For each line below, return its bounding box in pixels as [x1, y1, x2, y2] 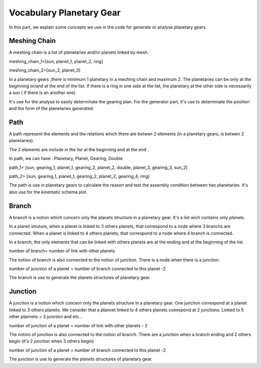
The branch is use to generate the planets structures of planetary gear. [9, 274, 151, 281]
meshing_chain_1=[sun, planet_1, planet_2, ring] [9, 58, 103, 64]
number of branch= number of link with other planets [9, 248, 115, 254]
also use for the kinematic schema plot [9, 189, 87, 195]
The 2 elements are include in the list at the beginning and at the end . [9, 146, 149, 152]
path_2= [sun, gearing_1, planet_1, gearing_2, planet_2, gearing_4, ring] [9, 174, 150, 179]
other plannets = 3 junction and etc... [9, 314, 83, 320]
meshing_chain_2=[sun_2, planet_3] [9, 67, 81, 73]
